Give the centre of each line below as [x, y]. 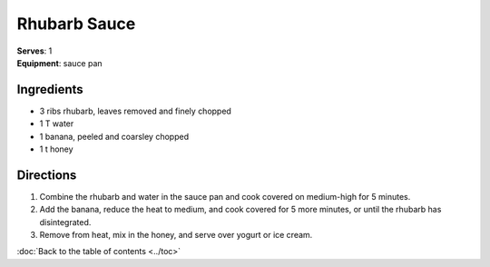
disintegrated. [65, 222]
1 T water [57, 124]
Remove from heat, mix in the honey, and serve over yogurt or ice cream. [176, 235]
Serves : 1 [34, 51]
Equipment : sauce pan [60, 63]
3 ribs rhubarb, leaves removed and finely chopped [135, 111]
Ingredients [50, 89]
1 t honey [56, 149]
